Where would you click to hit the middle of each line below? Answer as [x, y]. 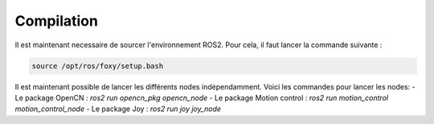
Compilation [56, 21]
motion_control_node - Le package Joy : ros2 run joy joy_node [118, 109]
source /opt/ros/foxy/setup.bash [98, 66]
